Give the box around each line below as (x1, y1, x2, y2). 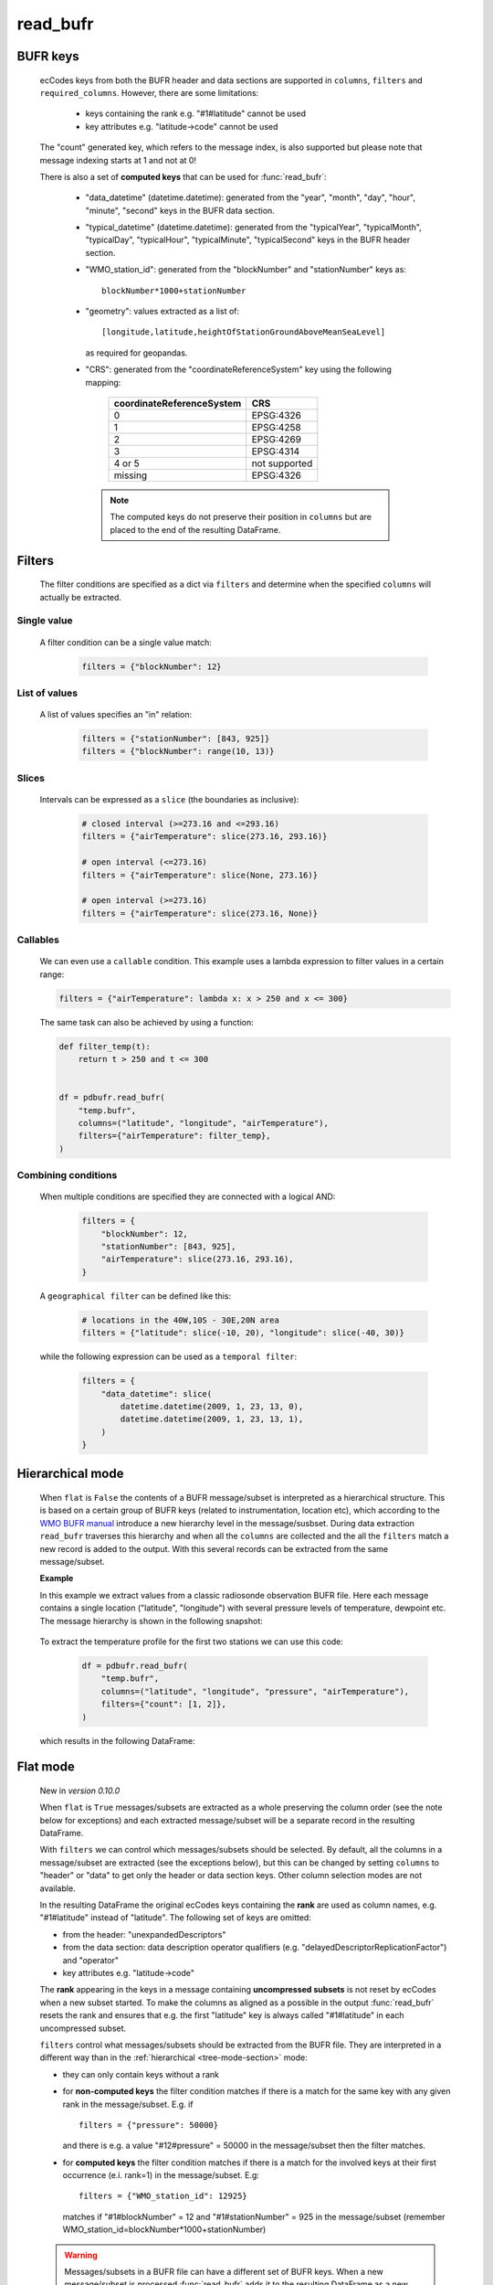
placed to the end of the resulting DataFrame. (110, 524, 281, 535)
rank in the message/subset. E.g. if (62, 2099, 194, 2110)
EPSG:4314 (251, 444, 300, 457)
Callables (16, 933, 59, 946)
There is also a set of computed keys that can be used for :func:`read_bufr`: (39, 171, 328, 182)
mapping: (85, 377, 121, 388)
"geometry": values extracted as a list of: (85, 306, 240, 317)
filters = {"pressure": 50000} (79, 2120, 219, 2130)
